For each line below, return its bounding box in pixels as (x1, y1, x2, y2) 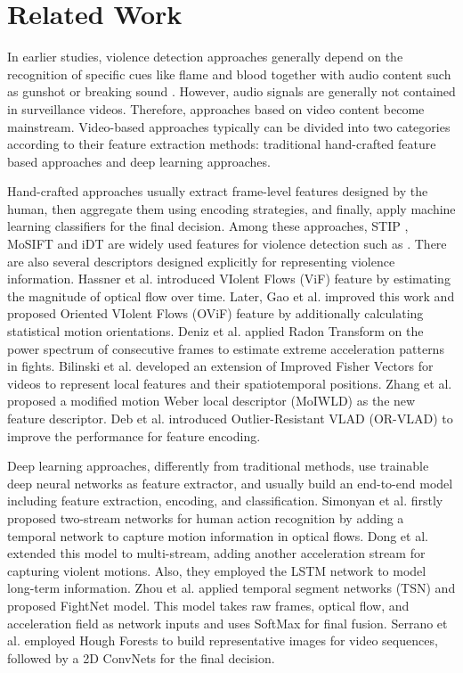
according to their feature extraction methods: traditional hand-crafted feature (7, 135, 436, 153)
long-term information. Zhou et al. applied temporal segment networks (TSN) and (7, 579, 456, 597)
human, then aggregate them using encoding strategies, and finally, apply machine (7, 199, 456, 217)
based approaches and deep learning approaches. (7, 152, 271, 170)
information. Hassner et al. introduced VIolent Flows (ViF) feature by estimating (7, 269, 451, 288)
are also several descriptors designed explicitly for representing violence (7, 251, 395, 270)
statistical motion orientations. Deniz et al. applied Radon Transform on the (7, 322, 424, 341)
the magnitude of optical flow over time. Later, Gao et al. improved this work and (7, 286, 455, 305)
